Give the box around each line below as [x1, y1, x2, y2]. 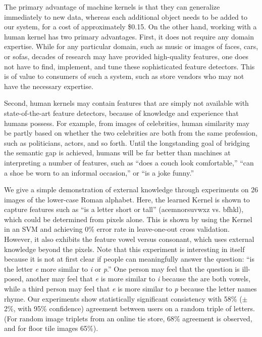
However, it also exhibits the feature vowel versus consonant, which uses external [4, 234, 254, 244]
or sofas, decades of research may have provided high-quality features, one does [4, 51, 249, 61]
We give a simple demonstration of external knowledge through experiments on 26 [4, 184, 258, 195]
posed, [4, 273, 24, 284]
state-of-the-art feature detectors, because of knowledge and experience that [4, 107, 239, 118]
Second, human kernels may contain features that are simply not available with [4, 98, 249, 108]
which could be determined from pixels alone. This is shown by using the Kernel [4, 214, 252, 224]
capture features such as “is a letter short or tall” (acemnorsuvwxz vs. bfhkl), [4, 204, 244, 215]
